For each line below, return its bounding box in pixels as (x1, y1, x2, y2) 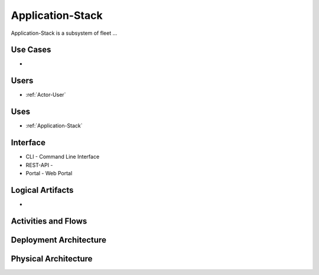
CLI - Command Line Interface (25, 153, 100, 161)
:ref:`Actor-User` (25, 91, 66, 99)
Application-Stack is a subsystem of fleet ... (11, 30, 118, 37)
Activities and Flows (11, 216, 87, 226)
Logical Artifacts (11, 185, 74, 195)
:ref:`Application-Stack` (25, 122, 83, 129)
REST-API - (25, 161, 53, 168)
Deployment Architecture (11, 235, 106, 245)
